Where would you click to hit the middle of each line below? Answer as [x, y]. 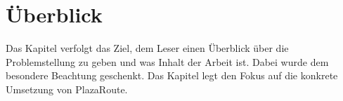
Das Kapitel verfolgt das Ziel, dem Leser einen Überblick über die [147, 48]
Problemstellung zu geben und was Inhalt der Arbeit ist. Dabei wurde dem [167, 61]
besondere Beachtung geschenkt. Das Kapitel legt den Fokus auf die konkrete [172, 75]
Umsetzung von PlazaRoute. [67, 89]
